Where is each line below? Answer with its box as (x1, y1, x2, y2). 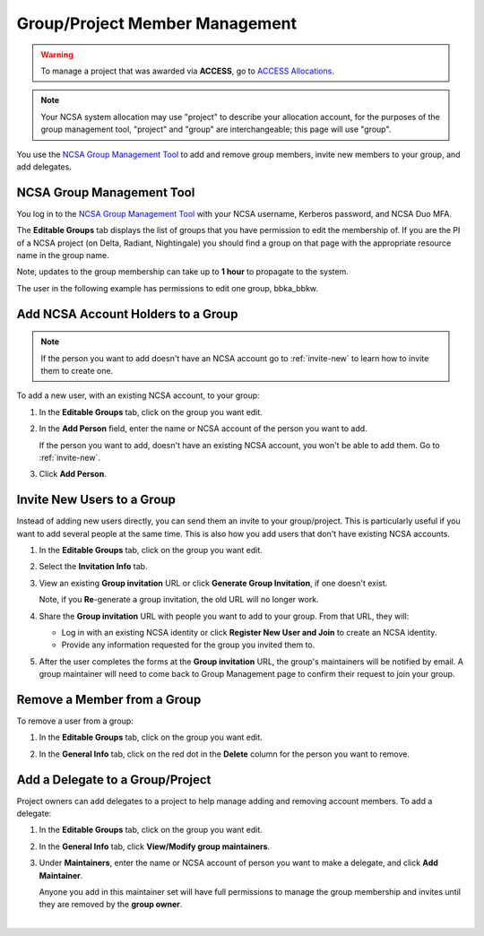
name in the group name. (16, 249, 109, 260)
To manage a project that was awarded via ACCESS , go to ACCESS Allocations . (40, 65, 335, 76)
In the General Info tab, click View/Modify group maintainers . (39, 841, 271, 852)
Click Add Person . (39, 469, 107, 480)
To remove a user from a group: (16, 715, 134, 726)
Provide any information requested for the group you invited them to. (61, 639, 315, 650)
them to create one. (40, 365, 114, 376)
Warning (40, 49, 73, 60)
